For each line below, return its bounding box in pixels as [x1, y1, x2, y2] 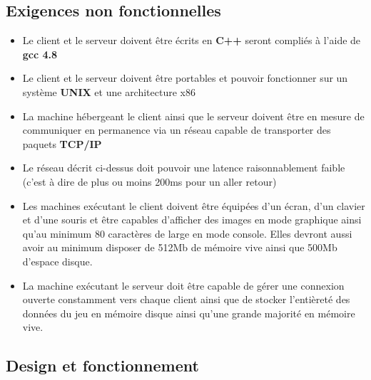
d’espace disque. [22, 253, 93, 268]
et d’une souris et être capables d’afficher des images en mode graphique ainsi [22, 212, 362, 227]
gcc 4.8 [22, 46, 58, 61]
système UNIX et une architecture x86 [22, 84, 195, 99]
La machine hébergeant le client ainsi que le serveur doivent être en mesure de [22, 108, 365, 123]
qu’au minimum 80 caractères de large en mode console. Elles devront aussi [22, 226, 352, 241]
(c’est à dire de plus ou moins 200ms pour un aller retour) [22, 174, 277, 189]
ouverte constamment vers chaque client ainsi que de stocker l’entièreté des [22, 292, 350, 307]
